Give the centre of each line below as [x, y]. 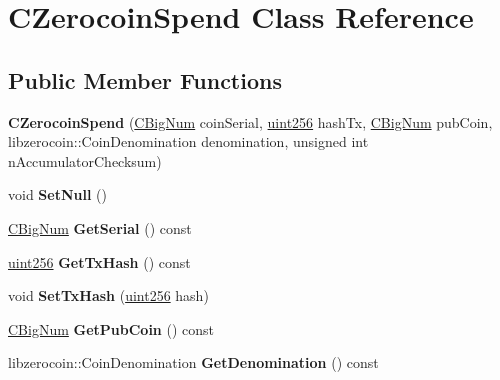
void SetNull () [57, 194]
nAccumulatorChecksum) [85, 160]
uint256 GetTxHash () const [99, 261]
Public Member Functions [145, 79]
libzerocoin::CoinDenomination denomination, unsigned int [188, 141]
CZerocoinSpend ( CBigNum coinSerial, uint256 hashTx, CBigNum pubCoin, [250, 121]
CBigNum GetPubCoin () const [111, 328]
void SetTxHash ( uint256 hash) [108, 295]
